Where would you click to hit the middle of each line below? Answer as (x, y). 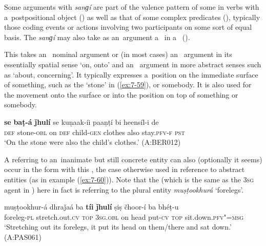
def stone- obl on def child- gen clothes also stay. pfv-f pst (95, 132)
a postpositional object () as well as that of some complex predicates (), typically (132, 17)
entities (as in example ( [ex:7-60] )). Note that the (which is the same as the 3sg (129, 179)
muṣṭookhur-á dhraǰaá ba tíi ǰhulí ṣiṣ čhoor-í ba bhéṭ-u (91, 207)
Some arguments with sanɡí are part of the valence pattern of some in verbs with (132, 7)
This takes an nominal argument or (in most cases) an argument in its (118, 54)
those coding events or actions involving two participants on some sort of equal (128, 27)
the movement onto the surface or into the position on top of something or (121, 94)
